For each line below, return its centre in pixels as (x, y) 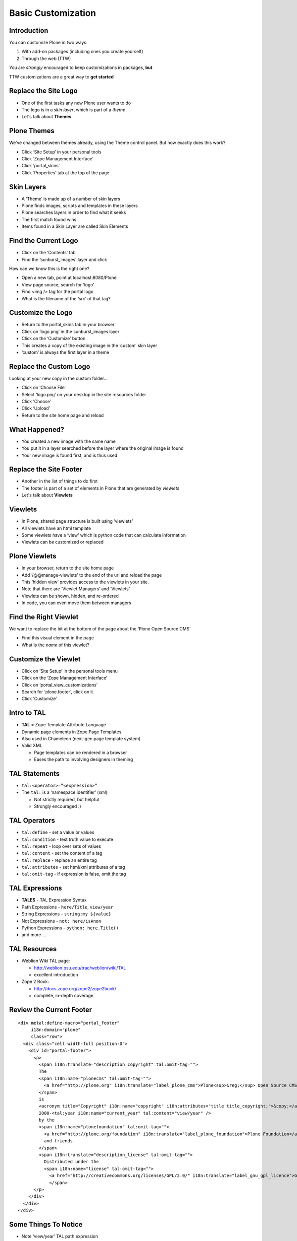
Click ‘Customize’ (39, 699)
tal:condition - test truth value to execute (67, 839)
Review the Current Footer (50, 1010)
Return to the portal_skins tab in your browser (68, 325)
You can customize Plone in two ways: (48, 43)
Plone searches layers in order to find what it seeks (74, 212)
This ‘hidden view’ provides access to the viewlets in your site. (85, 582)
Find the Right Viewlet (44, 617)
